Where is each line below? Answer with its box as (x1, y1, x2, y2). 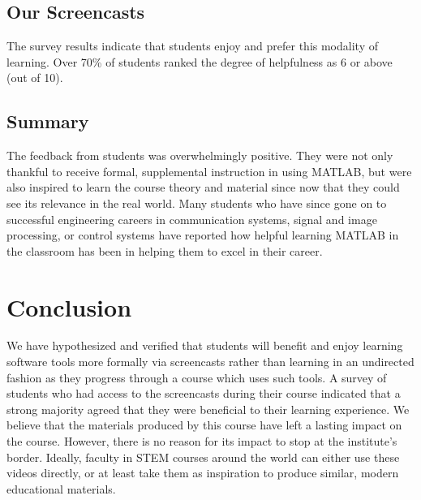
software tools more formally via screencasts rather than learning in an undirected (6, 353, 415, 370)
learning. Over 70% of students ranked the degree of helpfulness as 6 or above (6, 53, 393, 70)
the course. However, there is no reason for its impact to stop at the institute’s (6, 433, 397, 450)
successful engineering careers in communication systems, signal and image (6, 210, 377, 227)
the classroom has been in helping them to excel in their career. (6, 242, 323, 259)
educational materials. (6, 480, 116, 497)
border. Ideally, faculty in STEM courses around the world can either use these (6, 448, 400, 465)
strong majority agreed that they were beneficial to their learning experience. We (6, 400, 410, 417)
